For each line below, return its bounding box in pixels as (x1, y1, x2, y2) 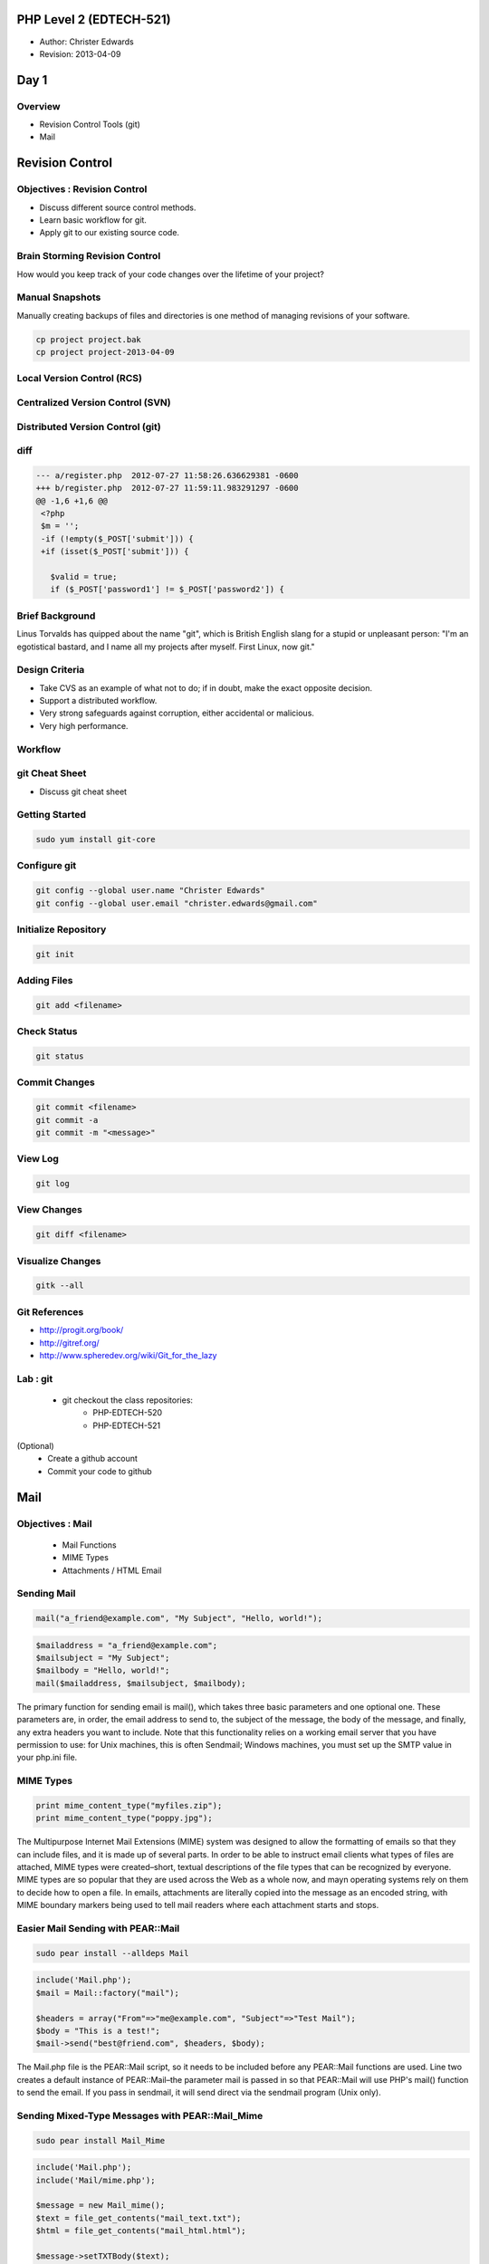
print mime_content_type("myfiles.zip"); (35, 1800, 223, 1810)
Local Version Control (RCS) (16, 372, 142, 385)
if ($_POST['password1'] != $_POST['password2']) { (50, 584, 284, 595)
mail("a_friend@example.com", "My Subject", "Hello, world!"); (35, 1613, 323, 1624)
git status (35, 1051, 84, 1061)
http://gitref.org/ (39, 1337, 100, 1348)
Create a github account (47, 1453, 138, 1464)
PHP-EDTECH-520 (92, 1407, 163, 1418)
